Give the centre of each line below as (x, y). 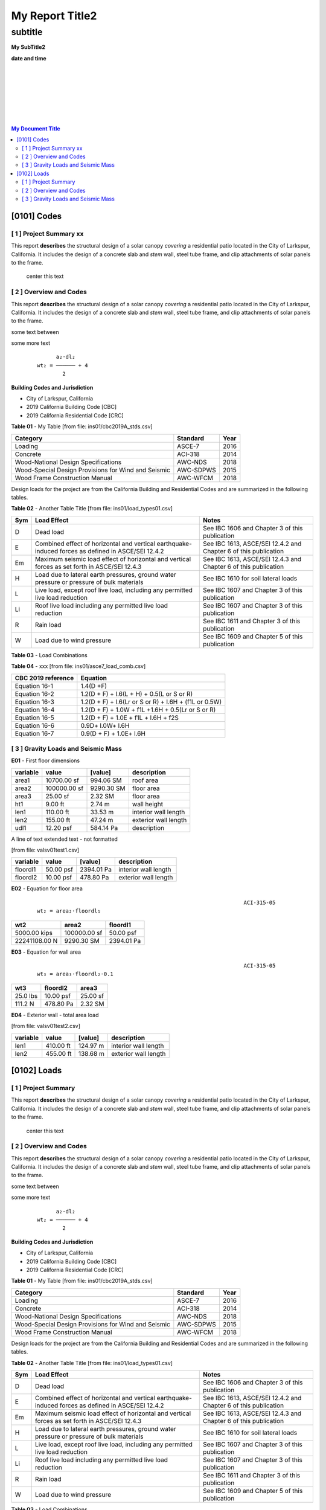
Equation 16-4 (35, 710)
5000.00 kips (34, 933)
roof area (145, 780)
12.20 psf (59, 827)
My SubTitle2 (28, 47)
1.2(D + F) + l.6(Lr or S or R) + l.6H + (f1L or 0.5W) (151, 702)
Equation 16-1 (34, 686)
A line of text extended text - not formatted (64, 839)
